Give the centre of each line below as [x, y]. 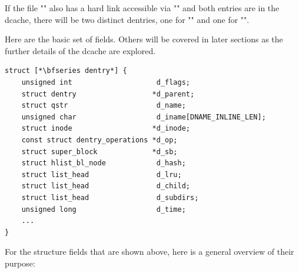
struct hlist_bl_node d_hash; [104, 163]
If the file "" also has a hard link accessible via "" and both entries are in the [142, 8]
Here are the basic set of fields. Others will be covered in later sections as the [144, 39]
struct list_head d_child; [106, 186]
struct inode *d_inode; [106, 129]
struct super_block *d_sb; [99, 152]
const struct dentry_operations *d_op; [99, 140]
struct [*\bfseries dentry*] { [66, 71]
